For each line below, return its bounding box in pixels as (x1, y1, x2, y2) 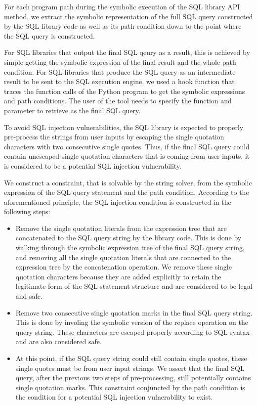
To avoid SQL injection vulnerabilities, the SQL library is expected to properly (4, 122, 244, 132)
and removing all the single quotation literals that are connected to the (15, 252, 231, 262)
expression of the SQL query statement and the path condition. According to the (4, 187, 249, 197)
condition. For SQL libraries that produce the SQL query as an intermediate (4, 66, 236, 77)
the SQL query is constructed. (4, 30, 95, 41)
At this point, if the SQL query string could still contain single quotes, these (15, 353, 247, 363)
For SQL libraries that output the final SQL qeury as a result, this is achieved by (4, 47, 250, 57)
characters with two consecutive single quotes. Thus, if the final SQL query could (4, 141, 250, 151)
